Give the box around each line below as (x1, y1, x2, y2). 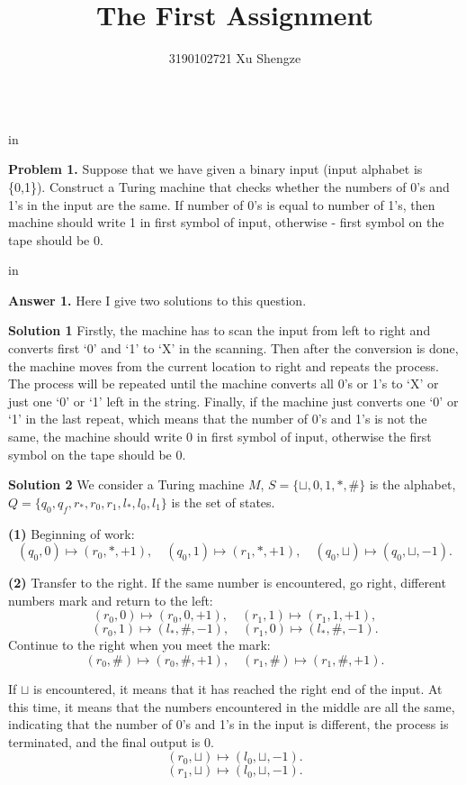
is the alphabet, (369, 475, 456, 494)
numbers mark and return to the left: (8, 590, 213, 609)
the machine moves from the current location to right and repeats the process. (8, 356, 439, 375)
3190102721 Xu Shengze (168, 49, 301, 68)
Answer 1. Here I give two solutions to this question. (8, 290, 307, 309)
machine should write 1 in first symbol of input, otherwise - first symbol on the (8, 213, 444, 232)
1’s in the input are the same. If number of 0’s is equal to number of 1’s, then (8, 195, 435, 214)
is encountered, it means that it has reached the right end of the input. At (33, 679, 443, 698)
